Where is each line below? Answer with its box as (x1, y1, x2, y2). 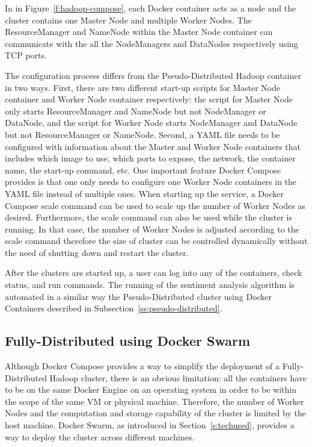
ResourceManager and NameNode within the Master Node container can (5, 25, 273, 38)
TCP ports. (5, 49, 47, 61)
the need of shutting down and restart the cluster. (5, 246, 189, 258)
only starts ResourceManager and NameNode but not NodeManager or (5, 104, 266, 117)
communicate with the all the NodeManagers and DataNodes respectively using (5, 37, 298, 49)
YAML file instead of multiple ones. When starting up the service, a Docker (5, 187, 284, 199)
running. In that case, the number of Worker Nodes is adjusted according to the (5, 222, 299, 235)
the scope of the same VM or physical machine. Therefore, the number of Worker (5, 395, 304, 407)
